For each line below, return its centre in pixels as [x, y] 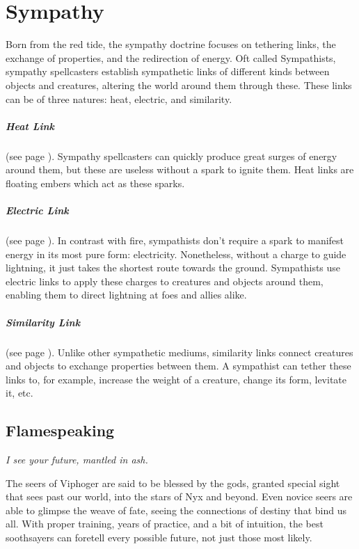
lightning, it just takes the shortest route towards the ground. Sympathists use [173, 268]
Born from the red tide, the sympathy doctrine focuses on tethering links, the [171, 44]
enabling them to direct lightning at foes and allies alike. [126, 295]
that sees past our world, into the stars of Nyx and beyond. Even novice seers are [179, 496]
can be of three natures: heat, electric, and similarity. [119, 98]
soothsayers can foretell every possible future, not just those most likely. [159, 538]
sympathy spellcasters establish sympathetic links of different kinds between [168, 71]
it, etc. [19, 393]
